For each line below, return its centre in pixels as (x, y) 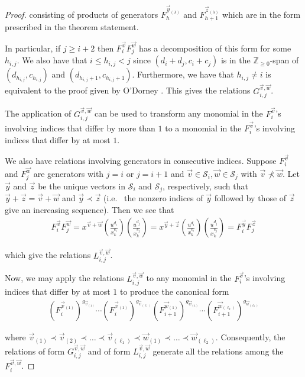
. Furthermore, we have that (183, 74)
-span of (284, 60)
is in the (236, 60)
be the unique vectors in (82, 186)
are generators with (69, 173)
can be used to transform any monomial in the (179, 113)
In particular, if (33, 48)
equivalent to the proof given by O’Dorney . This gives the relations (128, 90)
